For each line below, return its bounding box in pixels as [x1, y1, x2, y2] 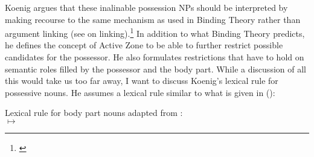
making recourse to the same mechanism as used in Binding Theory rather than [5, 13, 301, 25]
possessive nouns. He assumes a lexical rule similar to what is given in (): [5, 86, 275, 98]
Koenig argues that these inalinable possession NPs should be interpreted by [5, 1, 288, 13]
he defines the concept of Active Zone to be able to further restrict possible [5, 39, 283, 51]
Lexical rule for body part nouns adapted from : [5, 106, 183, 119]
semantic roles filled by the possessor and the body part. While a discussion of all [5, 62, 306, 75]
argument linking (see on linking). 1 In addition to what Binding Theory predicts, [5, 25, 305, 39]
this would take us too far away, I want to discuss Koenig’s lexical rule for [5, 74, 278, 87]
